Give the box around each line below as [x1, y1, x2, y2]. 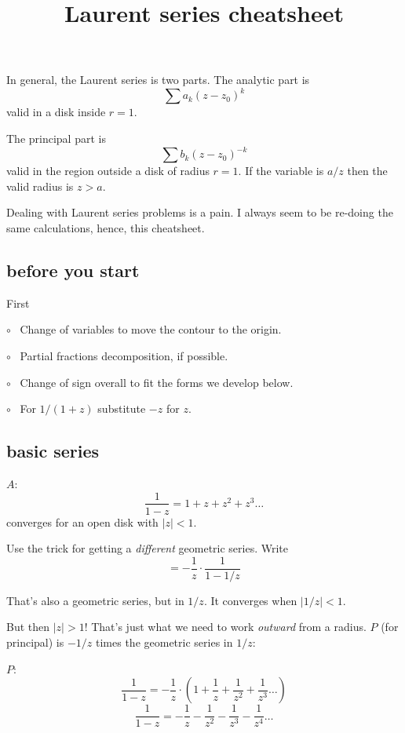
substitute [97, 400, 146, 417]
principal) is [6, 634, 64, 650]
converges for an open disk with [6, 513, 159, 530]
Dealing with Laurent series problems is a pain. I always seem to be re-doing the [6, 204, 393, 221]
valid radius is [6, 177, 74, 194]
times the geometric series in [96, 634, 233, 650]
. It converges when [203, 592, 297, 608]
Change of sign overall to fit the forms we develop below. [20, 374, 294, 390]
